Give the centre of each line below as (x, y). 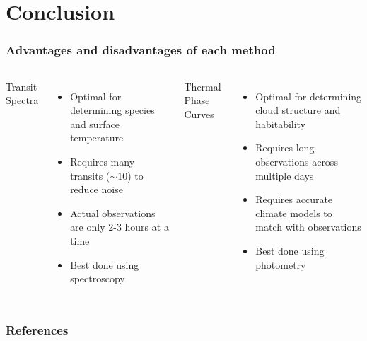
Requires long (285, 148)
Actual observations (113, 213)
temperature (97, 138)
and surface (95, 123)
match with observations (308, 227)
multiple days (285, 175)
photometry (281, 264)
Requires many (103, 161)
